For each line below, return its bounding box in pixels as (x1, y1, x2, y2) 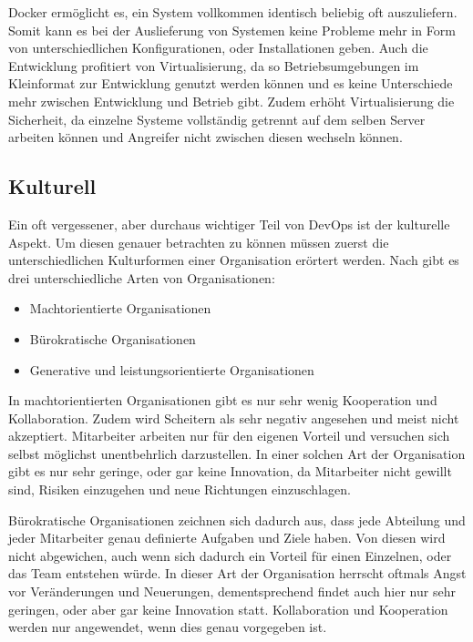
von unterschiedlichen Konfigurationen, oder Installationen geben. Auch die (8, 38, 428, 57)
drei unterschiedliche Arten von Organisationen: (8, 268, 275, 287)
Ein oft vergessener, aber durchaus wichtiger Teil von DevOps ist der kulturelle (8, 214, 450, 233)
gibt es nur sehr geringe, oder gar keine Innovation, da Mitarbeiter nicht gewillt (8, 462, 452, 481)
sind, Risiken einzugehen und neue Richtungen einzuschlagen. (8, 480, 351, 499)
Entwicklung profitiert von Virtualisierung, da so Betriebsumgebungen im (8, 56, 419, 75)
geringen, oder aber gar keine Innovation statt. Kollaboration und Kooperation (8, 599, 448, 618)
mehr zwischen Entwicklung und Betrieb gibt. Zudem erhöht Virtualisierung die (8, 91, 455, 110)
